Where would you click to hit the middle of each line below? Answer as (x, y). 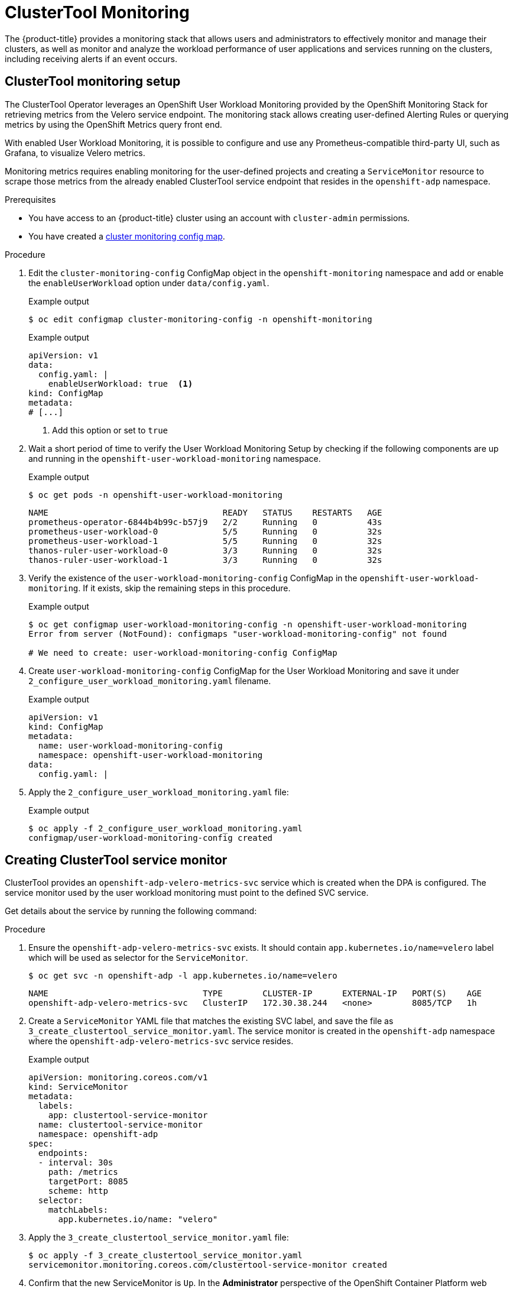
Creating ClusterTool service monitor (116, 860)
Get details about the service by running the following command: (131, 911)
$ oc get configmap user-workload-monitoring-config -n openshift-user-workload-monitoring (248, 624)
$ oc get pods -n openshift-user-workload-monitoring (155, 495)
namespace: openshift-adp (98, 1134)
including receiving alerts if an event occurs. (91, 59)
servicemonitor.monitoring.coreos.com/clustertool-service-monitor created (208, 1265)
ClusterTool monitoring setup (93, 82)
